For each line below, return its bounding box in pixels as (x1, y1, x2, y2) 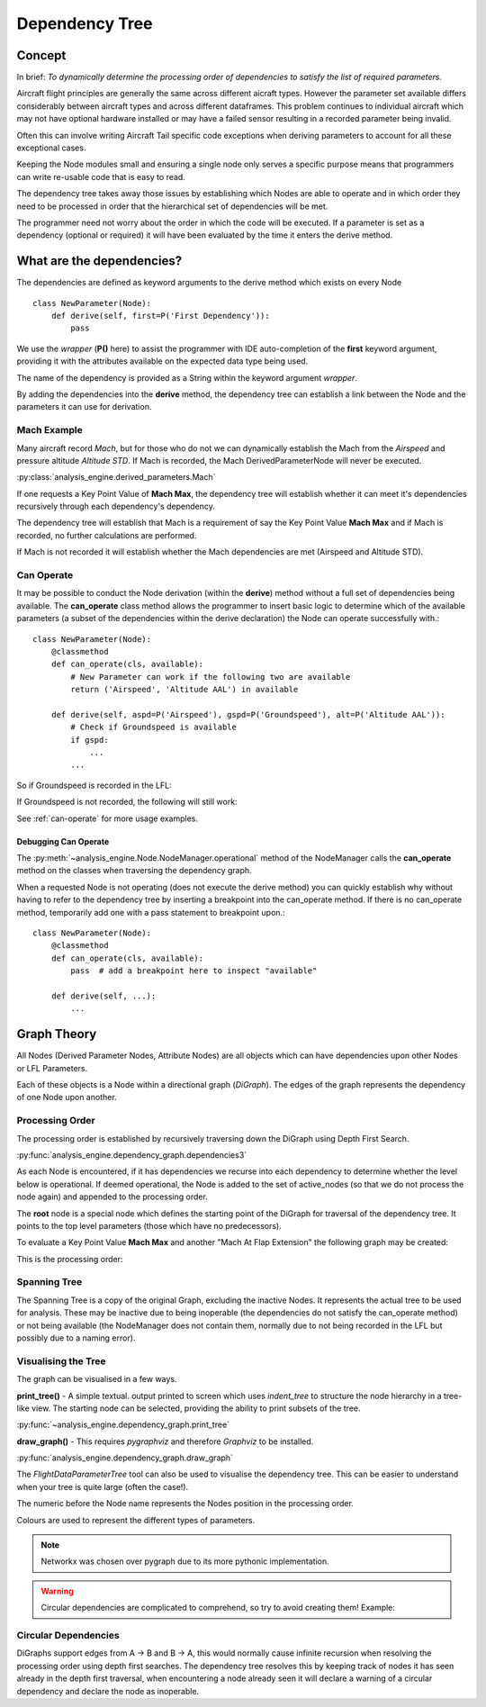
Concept (16, 48, 67, 63)
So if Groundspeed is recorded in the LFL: (16, 780, 172, 790)
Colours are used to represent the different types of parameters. (16, 1514, 256, 1525)
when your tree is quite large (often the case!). (16, 1481, 189, 1492)
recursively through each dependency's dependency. (16, 501, 215, 512)
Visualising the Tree (16, 1355, 106, 1368)
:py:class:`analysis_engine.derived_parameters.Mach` (16, 472, 216, 483)
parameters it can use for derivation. (16, 402, 152, 412)
